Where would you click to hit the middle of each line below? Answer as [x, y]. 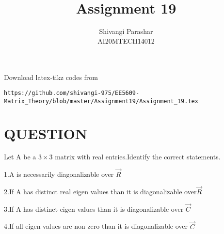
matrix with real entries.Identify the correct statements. [138, 157]
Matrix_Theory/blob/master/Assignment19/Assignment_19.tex [101, 101]
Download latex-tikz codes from [51, 77]
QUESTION [46, 133]
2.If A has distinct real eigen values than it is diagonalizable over [100, 191]
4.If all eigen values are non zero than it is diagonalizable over [96, 226]
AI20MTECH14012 [126, 40]
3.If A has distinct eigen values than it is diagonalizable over [94, 209]
